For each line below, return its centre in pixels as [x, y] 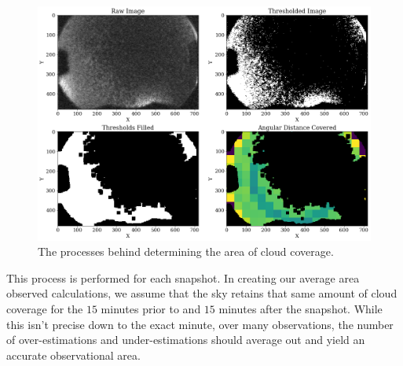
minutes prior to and [151, 309]
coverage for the [45, 309]
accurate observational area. [73, 355]
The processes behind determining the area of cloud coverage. [186, 251]
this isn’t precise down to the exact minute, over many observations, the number [200, 324]
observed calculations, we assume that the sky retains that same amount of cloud [202, 293]
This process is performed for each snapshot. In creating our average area [183, 277]
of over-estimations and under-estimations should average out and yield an [186, 340]
